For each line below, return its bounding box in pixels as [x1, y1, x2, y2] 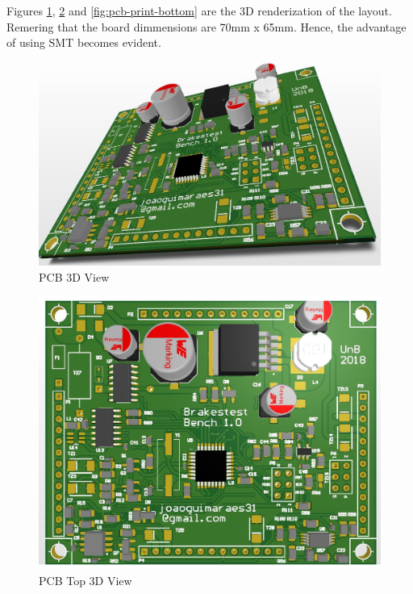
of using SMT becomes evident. [6, 34, 161, 51]
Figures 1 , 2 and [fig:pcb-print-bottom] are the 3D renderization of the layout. [6, 2, 392, 19]
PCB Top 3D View [39, 572, 132, 588]
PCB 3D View [39, 268, 110, 285]
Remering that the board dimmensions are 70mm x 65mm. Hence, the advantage [6, 18, 407, 35]
